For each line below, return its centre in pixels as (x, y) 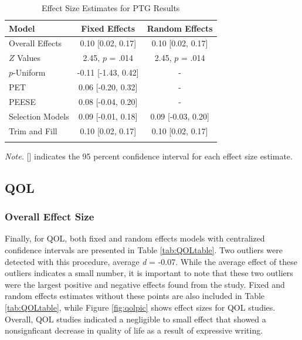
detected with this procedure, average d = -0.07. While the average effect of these (151, 261)
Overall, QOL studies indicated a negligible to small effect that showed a (135, 319)
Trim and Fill (33, 130)
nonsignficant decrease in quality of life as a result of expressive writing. (134, 330)
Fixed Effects (108, 28)
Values (29, 58)
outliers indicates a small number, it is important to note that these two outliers (149, 273)
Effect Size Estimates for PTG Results (111, 8)
